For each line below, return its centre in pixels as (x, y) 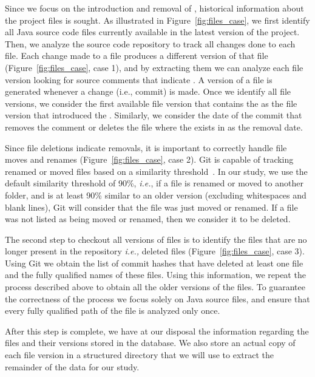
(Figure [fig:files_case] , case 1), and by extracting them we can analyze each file (154, 67)
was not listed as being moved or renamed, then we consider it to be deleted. (148, 219)
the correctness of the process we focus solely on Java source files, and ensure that (157, 298)
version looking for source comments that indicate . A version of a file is (139, 79)
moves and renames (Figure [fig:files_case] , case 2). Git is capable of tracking (149, 159)
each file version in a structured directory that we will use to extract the (139, 355)
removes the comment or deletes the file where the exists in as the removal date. (154, 127)
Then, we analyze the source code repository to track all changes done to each (150, 43)
